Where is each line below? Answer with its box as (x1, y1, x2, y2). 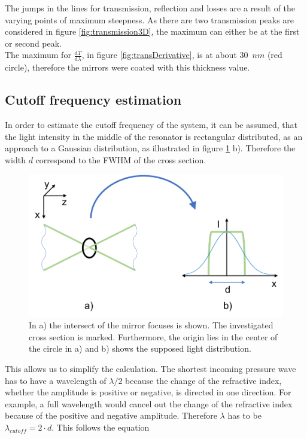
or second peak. (5, 36, 62, 49)
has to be (227, 409, 262, 422)
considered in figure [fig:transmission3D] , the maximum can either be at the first (5, 25, 300, 38)
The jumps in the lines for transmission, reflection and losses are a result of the (5, 2, 296, 14)
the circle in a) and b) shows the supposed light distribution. (29, 342, 251, 355)
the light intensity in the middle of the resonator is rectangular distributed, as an (5, 130, 303, 142)
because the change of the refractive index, (125, 374, 282, 386)
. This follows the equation (51, 420, 150, 433)
